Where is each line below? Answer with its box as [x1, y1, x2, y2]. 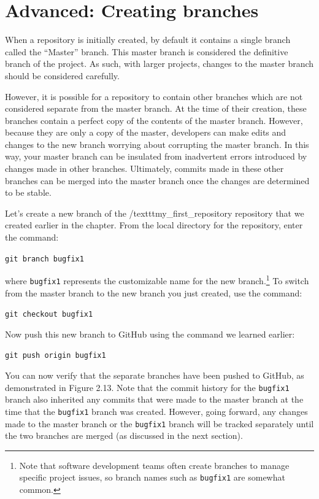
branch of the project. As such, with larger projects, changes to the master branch [5, 57, 314, 70]
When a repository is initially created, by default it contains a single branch [5, 33, 291, 46]
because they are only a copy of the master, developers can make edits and [5, 126, 286, 139]
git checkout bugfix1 [5, 310, 93, 319]
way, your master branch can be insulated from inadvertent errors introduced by [5, 150, 307, 163]
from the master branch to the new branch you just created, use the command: [5, 286, 302, 299]
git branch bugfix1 [5, 254, 84, 263]
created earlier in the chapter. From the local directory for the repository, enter [5, 219, 303, 231]
